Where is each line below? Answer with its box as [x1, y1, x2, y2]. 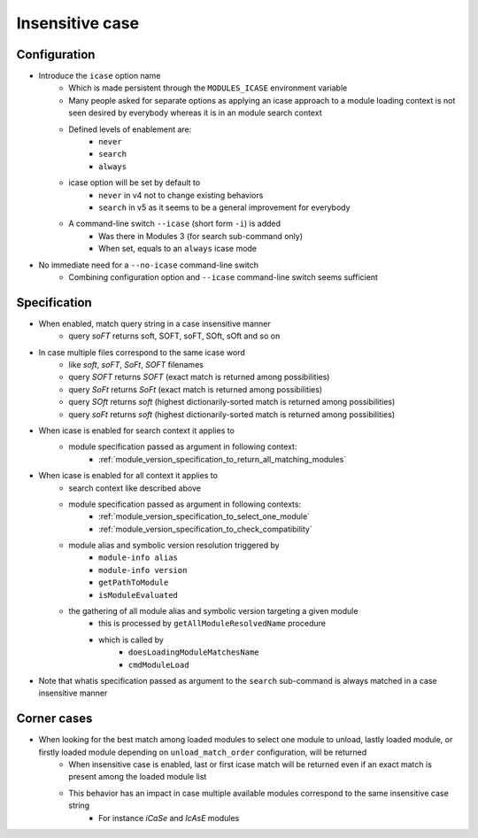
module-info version [98, 565, 188, 575]
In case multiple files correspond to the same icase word [38, 346, 245, 358]
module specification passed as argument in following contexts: [68, 499, 301, 509]
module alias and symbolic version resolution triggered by [68, 540, 280, 551]
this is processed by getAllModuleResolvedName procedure [98, 618, 327, 629]
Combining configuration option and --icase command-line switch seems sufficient [68, 271, 378, 283]
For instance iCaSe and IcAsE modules [98, 812, 240, 823]
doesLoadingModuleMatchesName [128, 648, 260, 657]
